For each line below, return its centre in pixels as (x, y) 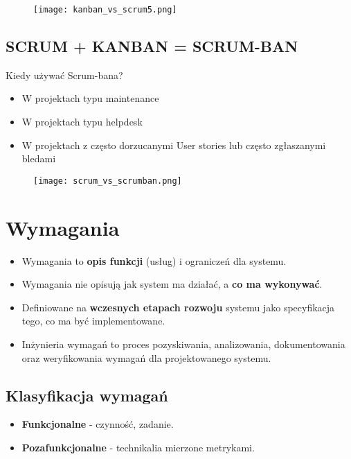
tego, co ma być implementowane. (93, 321)
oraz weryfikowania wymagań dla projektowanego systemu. (146, 357)
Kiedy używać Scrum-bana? (64, 75)
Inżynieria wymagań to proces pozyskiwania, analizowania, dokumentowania (183, 344)
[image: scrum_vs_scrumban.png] (108, 181)
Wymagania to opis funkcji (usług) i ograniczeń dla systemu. (154, 260)
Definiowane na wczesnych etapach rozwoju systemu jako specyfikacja (178, 307)
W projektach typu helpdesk (82, 122)
